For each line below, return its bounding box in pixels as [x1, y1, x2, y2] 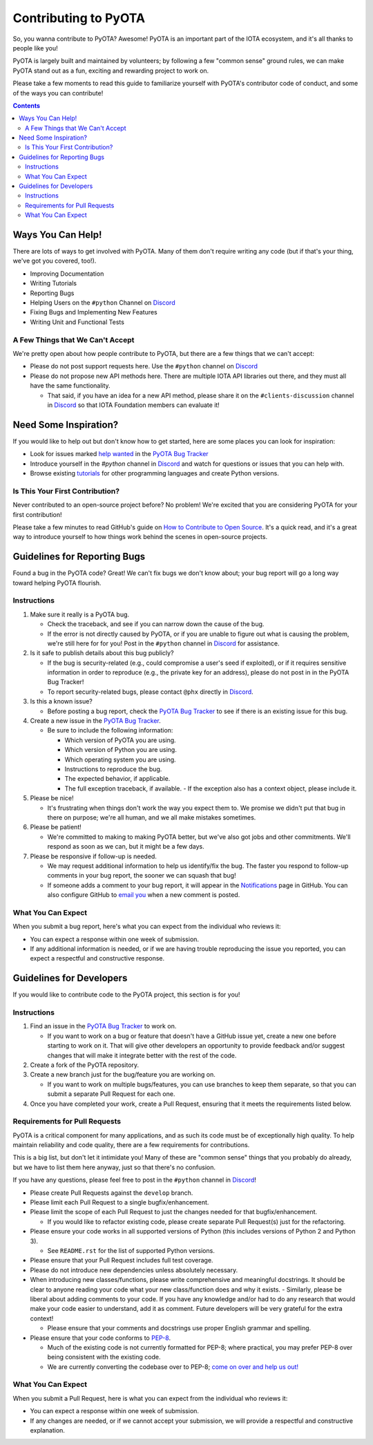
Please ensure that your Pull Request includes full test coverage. [30, 1256, 213, 1265]
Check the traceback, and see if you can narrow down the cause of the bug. [47, 620, 265, 628]
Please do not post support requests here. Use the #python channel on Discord [30, 362, 258, 370]
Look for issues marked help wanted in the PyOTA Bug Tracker [30, 450, 209, 458]
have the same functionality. [30, 381, 111, 390]
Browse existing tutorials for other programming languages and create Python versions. [30, 469, 279, 477]
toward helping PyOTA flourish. [12, 578, 102, 587]
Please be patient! [30, 823, 82, 831]
